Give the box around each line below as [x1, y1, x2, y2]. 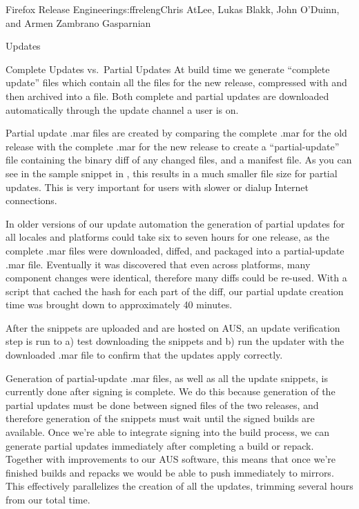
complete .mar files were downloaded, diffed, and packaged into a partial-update [6, 243, 345, 257]
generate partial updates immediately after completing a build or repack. [6, 438, 314, 452]
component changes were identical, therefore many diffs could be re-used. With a [6, 270, 347, 285]
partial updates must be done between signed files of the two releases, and [6, 397, 319, 412]
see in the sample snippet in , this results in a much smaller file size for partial [6, 166, 338, 180]
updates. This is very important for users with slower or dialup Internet [6, 179, 309, 194]
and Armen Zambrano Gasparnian [6, 15, 151, 30]
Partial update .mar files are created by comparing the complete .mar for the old [6, 126, 347, 140]
